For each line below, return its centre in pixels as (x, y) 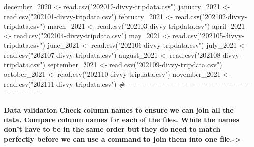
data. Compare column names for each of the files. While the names (122, 119)
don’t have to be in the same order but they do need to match (112, 129)
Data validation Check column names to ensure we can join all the (119, 109)
